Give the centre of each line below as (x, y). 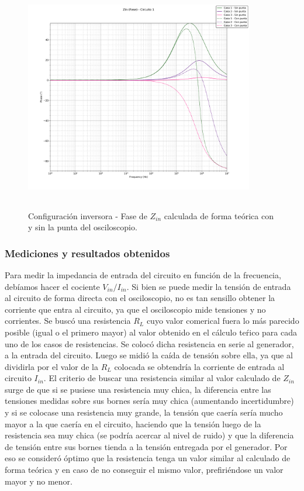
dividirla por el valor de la (51, 366)
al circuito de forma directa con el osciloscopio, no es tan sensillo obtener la (140, 298)
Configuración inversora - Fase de (88, 215)
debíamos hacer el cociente (52, 286)
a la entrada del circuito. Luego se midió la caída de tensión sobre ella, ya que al (149, 355)
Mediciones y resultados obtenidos (87, 253)
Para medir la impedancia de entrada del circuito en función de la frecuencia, (143, 274)
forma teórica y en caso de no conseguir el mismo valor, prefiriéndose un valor (144, 470)
